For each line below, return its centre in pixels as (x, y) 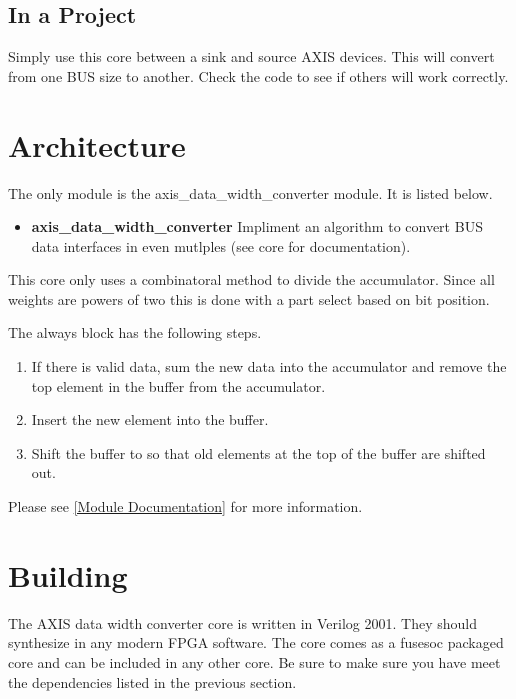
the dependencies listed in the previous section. (152, 681)
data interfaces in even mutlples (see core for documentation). (221, 245)
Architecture (97, 144)
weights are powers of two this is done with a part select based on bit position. (249, 298)
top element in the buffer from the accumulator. (178, 385)
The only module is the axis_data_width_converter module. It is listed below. (250, 192)
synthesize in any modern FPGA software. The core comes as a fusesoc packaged (256, 642)
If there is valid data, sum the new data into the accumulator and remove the (269, 366)
